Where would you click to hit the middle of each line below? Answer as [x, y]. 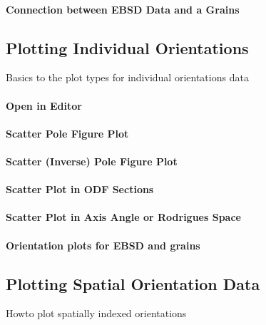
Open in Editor [44, 105]
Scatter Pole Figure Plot [67, 133]
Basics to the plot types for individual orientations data [127, 77]
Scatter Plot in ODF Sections [80, 189]
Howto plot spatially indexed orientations [96, 313]
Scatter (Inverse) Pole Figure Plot [92, 161]
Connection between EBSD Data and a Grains [123, 9]
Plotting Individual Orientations [127, 47]
